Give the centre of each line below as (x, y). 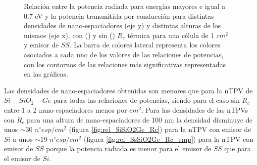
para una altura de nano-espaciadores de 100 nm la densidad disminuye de (140, 119)
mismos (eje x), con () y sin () (70, 35)
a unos (23, 139)
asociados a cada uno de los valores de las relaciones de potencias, (124, 54)
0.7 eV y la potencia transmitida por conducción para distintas (119, 16)
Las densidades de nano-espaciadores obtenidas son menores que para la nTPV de (128, 90)
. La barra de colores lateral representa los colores (145, 45)
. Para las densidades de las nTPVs (195, 109)
